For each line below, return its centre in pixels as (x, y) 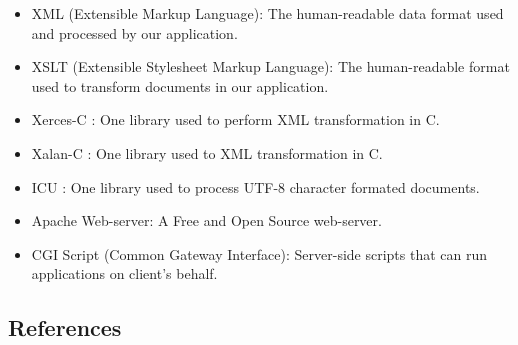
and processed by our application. (134, 32)
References (65, 327)
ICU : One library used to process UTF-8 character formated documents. (255, 186)
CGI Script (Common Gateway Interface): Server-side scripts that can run (259, 253)
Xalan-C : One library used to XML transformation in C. (207, 152)
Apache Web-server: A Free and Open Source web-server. (206, 220)
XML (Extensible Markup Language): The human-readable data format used (267, 13)
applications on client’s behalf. (124, 273)
